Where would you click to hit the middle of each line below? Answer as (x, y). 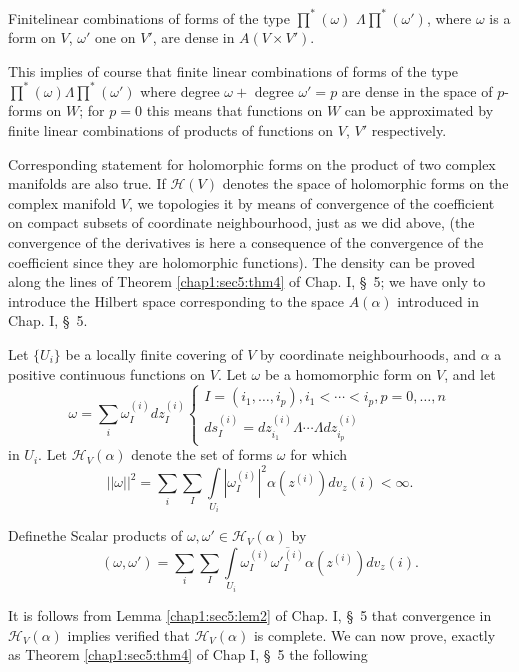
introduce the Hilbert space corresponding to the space (176, 300)
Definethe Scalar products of (95, 535)
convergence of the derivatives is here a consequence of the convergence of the (246, 241)
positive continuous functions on (107, 373)
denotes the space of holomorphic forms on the (365, 183)
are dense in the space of (417, 90)
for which (319, 454)
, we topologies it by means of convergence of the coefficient (311, 202)
